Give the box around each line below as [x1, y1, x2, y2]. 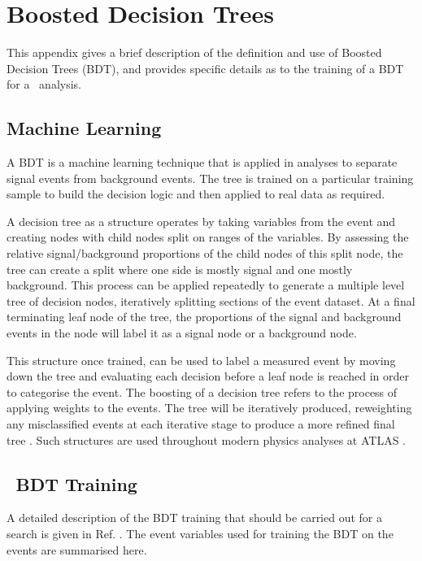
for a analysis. [7, 76, 81, 93]
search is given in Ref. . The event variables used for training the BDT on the [7, 525, 394, 541]
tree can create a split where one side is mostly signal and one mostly [7, 260, 353, 277]
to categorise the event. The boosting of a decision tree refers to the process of [7, 383, 398, 400]
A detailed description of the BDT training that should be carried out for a [7, 509, 382, 526]
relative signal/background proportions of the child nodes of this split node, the [7, 245, 403, 262]
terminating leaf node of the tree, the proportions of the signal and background [7, 308, 402, 325]
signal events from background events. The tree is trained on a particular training [7, 169, 414, 186]
